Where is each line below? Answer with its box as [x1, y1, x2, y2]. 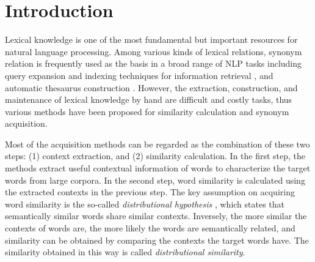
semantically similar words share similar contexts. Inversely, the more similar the [5, 209, 307, 222]
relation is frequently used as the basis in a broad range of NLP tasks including [5, 57, 302, 70]
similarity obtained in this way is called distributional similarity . [5, 245, 245, 258]
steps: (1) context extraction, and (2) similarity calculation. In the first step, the [5, 149, 306, 162]
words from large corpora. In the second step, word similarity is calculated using [5, 173, 305, 186]
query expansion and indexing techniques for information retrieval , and [5, 69, 273, 81]
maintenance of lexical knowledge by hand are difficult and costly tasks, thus [5, 93, 292, 106]
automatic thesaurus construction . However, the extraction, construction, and [5, 81, 298, 94]
